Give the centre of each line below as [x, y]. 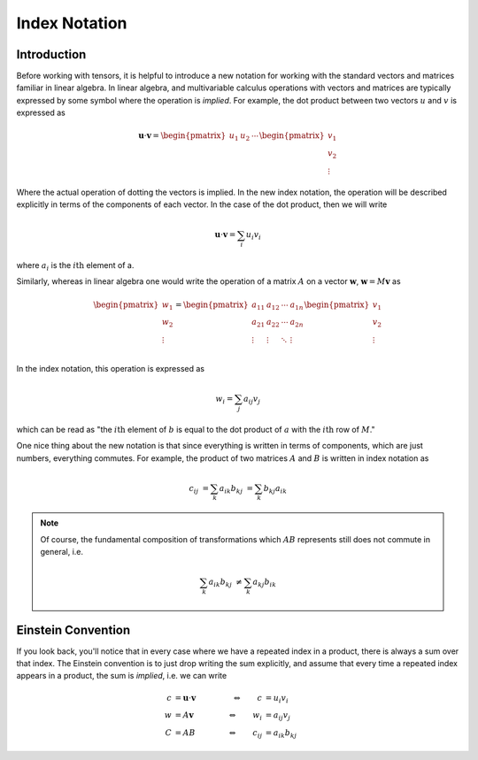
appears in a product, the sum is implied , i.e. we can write [122, 676]
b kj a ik [275, 489]
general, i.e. [62, 552]
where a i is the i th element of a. [75, 266]
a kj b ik [265, 583]
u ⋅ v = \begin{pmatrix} [182, 136]
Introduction [51, 54]
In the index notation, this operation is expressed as [111, 368]
